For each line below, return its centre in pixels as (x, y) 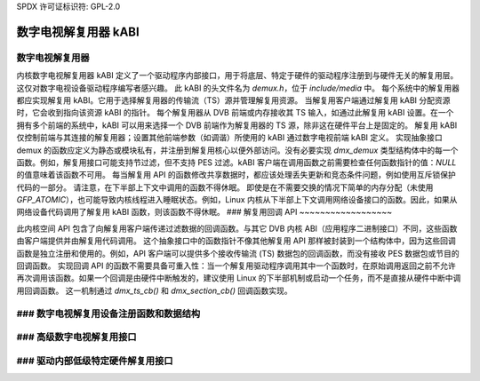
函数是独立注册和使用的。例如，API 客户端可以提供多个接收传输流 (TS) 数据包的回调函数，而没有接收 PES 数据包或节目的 (238, 253)
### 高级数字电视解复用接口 (76, 337)
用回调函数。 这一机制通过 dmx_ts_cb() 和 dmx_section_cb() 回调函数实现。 (154, 290)
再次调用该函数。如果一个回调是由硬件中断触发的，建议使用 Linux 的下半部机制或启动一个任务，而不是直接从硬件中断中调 (239, 278)
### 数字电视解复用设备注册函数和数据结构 (108, 314)
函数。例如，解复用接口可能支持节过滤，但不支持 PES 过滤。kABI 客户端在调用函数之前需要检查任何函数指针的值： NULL (236, 162)
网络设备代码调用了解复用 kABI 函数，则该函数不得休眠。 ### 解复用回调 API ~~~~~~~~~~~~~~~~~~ (204, 212)
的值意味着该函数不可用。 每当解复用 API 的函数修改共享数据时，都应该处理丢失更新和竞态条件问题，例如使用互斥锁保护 (236, 175)
